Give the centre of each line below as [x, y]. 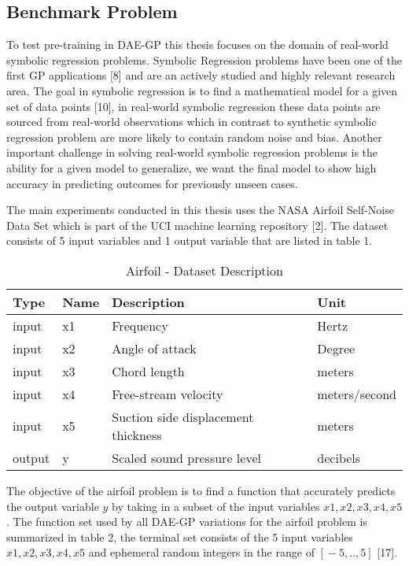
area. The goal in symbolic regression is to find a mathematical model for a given [202, 90]
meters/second [357, 394]
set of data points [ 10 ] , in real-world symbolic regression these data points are [193, 106]
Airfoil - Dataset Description [204, 270]
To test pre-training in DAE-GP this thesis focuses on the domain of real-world [197, 44]
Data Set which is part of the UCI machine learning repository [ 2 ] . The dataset [197, 225]
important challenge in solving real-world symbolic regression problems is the [192, 152]
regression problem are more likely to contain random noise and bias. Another [194, 137]
